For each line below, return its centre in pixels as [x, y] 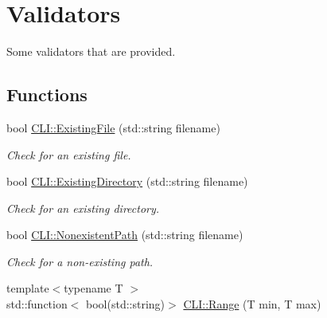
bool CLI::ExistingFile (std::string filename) [113, 127]
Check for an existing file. [69, 154]
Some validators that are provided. [91, 51]
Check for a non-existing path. [80, 261]
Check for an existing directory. [83, 208]
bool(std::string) [126, 304]
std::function [37, 304]
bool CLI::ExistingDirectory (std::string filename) [127, 181]
